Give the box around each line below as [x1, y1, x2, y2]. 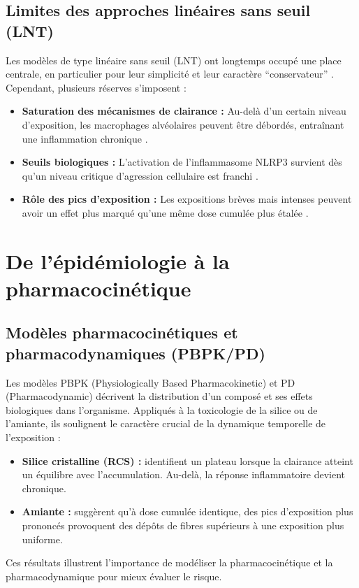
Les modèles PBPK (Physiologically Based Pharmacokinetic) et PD [6, 375, 295, 389]
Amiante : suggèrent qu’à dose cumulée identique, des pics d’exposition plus [22, 504, 353, 519]
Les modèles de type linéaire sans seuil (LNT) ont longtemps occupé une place [6, 52, 342, 67]
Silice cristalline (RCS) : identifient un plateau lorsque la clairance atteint [22, 453, 353, 468]
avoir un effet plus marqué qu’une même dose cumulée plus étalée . [22, 205, 309, 220]
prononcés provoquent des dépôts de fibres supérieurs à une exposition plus [22, 518, 344, 533]
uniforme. [22, 531, 63, 546]
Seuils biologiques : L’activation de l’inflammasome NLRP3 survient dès [22, 155, 342, 169]
